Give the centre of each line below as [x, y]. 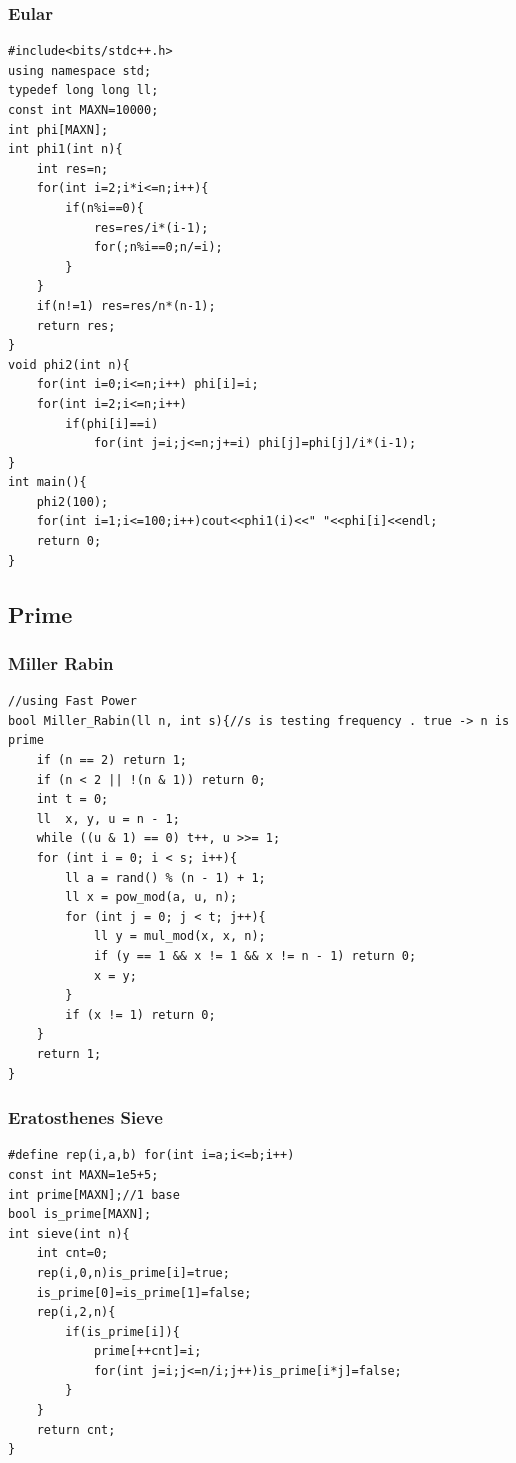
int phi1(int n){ [65, 149]
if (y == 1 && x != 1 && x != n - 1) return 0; [255, 955]
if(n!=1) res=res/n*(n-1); [126, 305]
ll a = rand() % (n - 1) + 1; [165, 877]
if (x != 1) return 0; [140, 1014]
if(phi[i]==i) [112, 423]
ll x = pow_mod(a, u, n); [151, 897]
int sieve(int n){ [69, 1233]
